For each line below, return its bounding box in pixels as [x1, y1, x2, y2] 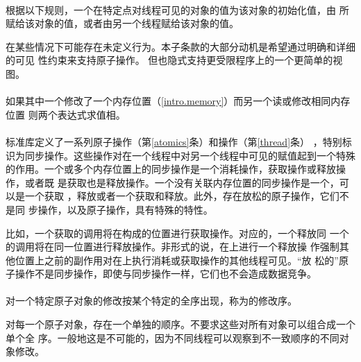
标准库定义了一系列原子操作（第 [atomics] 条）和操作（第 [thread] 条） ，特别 [6, 134, 342, 148]
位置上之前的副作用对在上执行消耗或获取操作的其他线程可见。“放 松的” [15, 252, 339, 267]
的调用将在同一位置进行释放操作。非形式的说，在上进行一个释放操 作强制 [6, 239, 339, 254]
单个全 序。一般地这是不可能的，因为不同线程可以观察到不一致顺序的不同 [6, 330, 339, 345]
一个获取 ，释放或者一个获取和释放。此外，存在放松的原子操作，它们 [24, 189, 339, 203]
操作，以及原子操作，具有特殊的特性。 [37, 202, 213, 216]
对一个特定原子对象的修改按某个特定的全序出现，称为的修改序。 [6, 293, 297, 308]
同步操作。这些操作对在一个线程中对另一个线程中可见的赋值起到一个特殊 [24, 148, 355, 162]
